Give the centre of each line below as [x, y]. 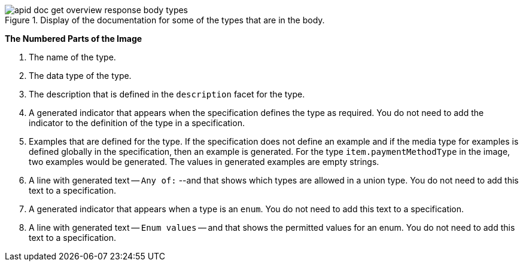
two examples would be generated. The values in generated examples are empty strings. [204, 162]
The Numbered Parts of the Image [74, 39]
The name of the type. [72, 57]
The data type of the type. [80, 76]
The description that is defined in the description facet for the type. [167, 94]
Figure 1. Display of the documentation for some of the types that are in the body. [165, 20]
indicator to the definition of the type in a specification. [137, 123]
